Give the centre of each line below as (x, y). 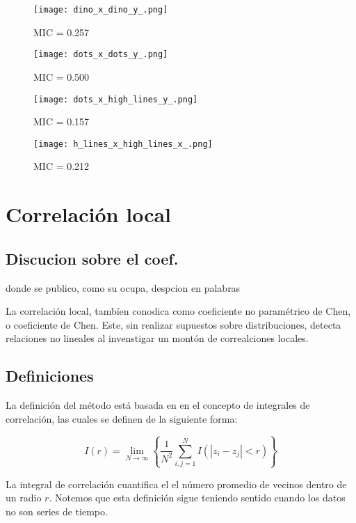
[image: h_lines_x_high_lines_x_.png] (123, 144)
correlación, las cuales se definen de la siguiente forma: (122, 418)
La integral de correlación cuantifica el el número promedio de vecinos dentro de (176, 484)
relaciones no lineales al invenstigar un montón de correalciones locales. (157, 338)
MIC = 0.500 (62, 76)
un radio (24, 498)
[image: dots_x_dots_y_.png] (101, 55)
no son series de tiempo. (57, 511)
